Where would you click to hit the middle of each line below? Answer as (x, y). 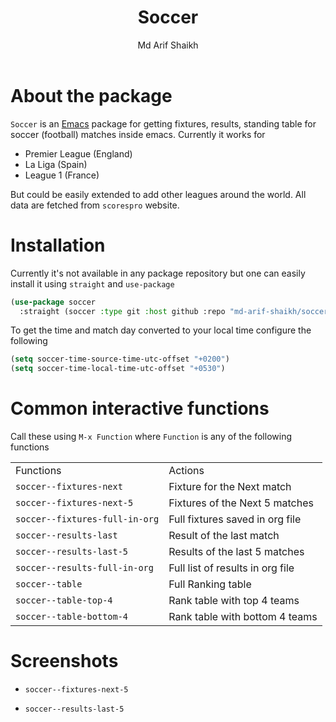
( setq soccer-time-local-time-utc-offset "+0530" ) (118, 369)
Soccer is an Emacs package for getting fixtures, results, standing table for (163, 123)
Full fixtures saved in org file (235, 519)
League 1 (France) (62, 175)
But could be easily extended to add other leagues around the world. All (158, 194)
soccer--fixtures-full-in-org (87, 519)
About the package (91, 95)
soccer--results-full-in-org (84, 568)
